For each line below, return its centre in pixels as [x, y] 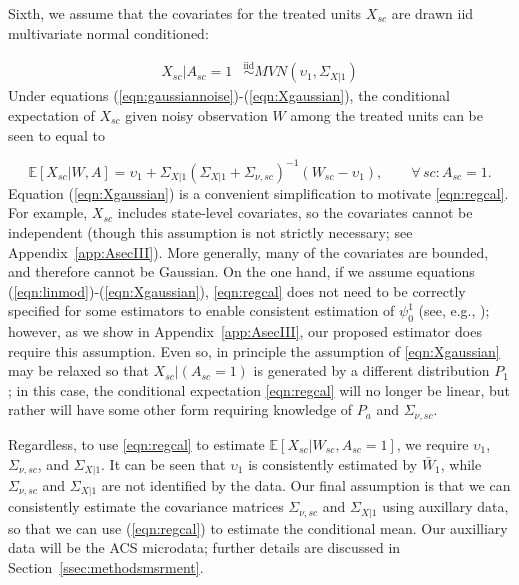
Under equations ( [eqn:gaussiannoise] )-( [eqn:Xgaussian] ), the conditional [229, 95]
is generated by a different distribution [371, 370]
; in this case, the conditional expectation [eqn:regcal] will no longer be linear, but [259, 389]
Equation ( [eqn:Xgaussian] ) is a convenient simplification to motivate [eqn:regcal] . [258, 192]
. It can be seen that [163, 463]
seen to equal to [56, 134]
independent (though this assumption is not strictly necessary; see [210, 231]
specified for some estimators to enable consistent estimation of [201, 310]
